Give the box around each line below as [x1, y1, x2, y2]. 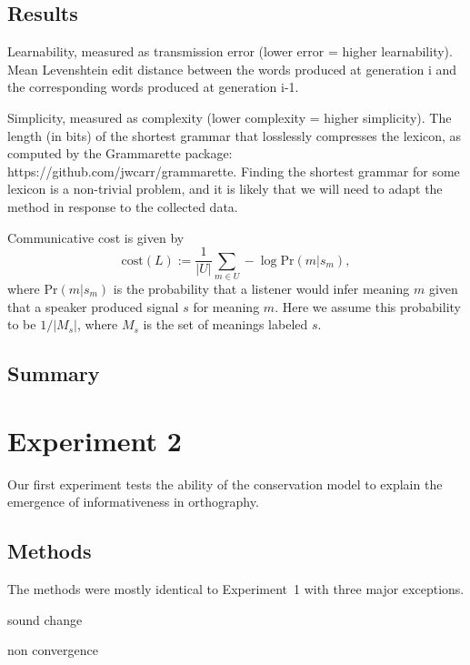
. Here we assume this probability [275, 297, 461, 316]
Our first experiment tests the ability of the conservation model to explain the [7, 474, 443, 493]
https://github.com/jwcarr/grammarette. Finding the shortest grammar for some [7, 161, 460, 180]
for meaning [193, 297, 260, 316]
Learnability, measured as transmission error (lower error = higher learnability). [7, 42, 453, 61]
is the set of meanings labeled [143, 315, 308, 334]
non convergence [7, 640, 98, 660]
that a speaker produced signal [7, 297, 179, 316]
